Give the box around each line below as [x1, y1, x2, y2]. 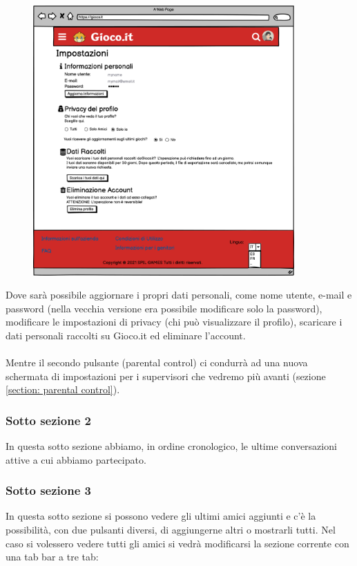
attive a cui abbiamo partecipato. [6, 452, 146, 466]
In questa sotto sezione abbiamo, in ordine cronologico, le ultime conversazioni [6, 439, 337, 453]
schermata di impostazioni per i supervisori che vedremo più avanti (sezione [6, 368, 326, 383]
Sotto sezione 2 [6, 411, 91, 428]
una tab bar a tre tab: [6, 549, 99, 564]
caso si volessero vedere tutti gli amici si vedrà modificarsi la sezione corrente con [6, 536, 349, 550]
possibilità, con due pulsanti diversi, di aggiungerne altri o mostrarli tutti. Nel [6, 522, 336, 537]
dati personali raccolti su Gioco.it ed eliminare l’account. [6, 328, 246, 342]
